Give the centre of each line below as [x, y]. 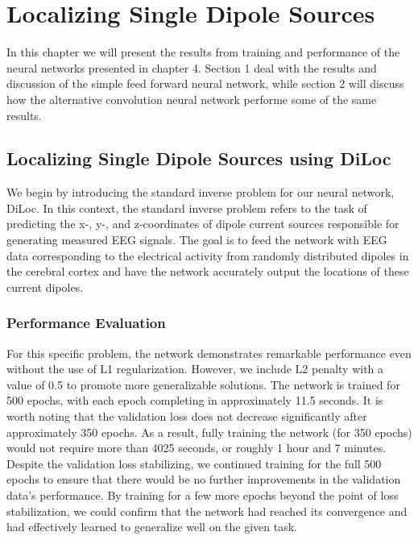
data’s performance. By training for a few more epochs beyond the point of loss [203, 495]
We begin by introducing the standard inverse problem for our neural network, [201, 192]
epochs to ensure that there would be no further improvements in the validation [204, 479]
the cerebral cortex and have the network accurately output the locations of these [208, 271]
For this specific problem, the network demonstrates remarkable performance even [209, 353]
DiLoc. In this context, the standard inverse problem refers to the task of [187, 208]
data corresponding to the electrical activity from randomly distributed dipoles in [208, 255]
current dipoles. [45, 287]
